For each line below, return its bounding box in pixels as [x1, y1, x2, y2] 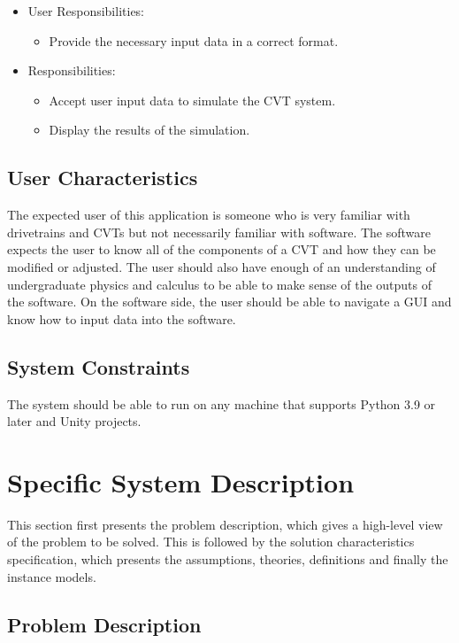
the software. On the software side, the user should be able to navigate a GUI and [7, 292, 452, 311]
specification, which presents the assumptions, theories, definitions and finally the [7, 550, 448, 569]
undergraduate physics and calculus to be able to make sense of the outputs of [7, 275, 432, 293]
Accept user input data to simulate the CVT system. [49, 90, 336, 109]
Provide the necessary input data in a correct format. [49, 31, 339, 50]
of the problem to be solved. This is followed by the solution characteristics [7, 532, 415, 551]
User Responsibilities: [27, 2, 145, 19]
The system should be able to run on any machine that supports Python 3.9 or [7, 394, 436, 413]
